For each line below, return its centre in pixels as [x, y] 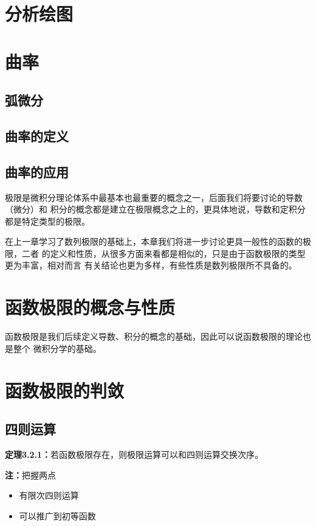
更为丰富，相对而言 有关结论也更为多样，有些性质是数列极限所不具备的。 [151, 265]
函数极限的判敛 [65, 390]
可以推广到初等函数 [57, 515]
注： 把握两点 [30, 475]
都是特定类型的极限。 [47, 221]
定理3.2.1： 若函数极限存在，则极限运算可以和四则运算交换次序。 [134, 454]
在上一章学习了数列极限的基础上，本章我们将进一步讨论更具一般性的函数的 [154, 241]
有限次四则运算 [49, 495]
